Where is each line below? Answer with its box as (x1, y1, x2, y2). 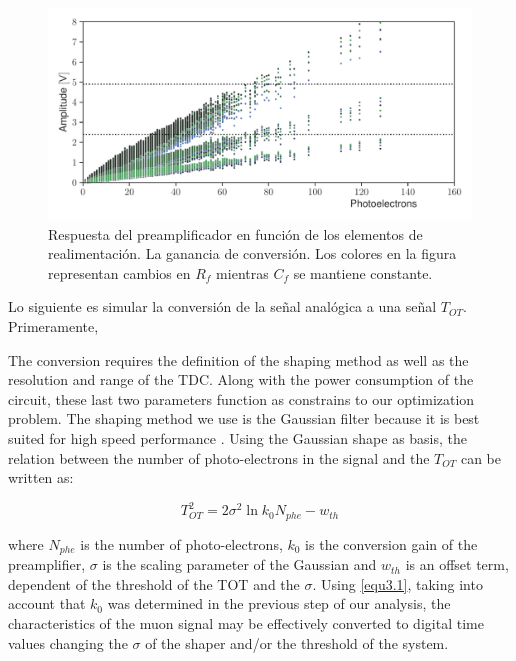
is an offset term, (405, 554, 509, 575)
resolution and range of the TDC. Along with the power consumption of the (8, 369, 474, 390)
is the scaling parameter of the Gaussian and (102, 554, 377, 575)
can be (460, 447, 502, 468)
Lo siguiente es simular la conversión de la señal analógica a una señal (8, 296, 437, 317)
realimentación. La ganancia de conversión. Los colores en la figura (48, 243, 457, 264)
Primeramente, (8, 315, 99, 336)
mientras (216, 262, 269, 283)
